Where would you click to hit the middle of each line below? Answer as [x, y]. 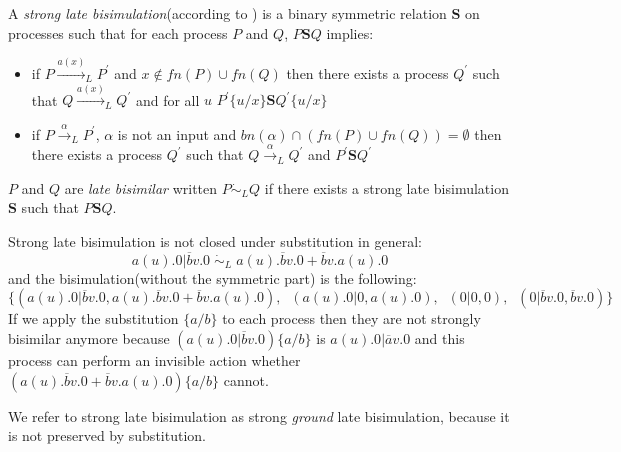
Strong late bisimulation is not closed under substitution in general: [215, 240]
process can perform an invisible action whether [154, 359]
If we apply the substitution [93, 318]
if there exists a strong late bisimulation [386, 187]
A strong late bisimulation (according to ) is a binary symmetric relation [227, 13]
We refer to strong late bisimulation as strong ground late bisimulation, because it [259, 415]
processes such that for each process [118, 32]
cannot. [246, 379]
